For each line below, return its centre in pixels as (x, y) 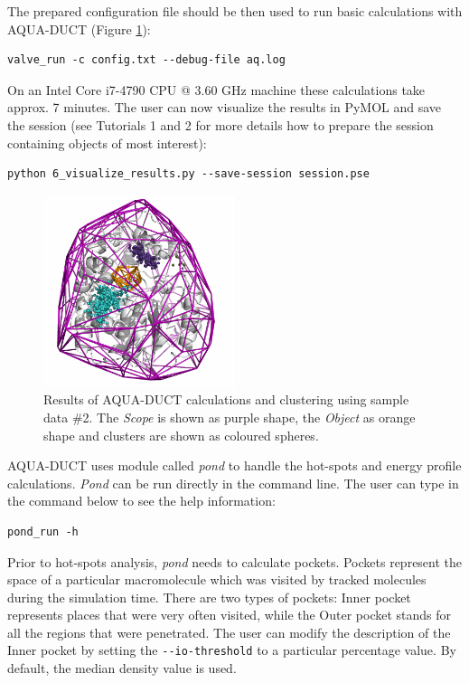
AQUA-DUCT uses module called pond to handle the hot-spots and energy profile (234, 465)
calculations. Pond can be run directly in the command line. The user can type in (233, 483)
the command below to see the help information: (141, 501)
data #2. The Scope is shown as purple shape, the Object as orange (230, 417)
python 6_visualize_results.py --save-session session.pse (188, 174)
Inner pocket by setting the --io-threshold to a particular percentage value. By (232, 650)
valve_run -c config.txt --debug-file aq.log (146, 60)
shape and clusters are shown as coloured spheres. (181, 435)
